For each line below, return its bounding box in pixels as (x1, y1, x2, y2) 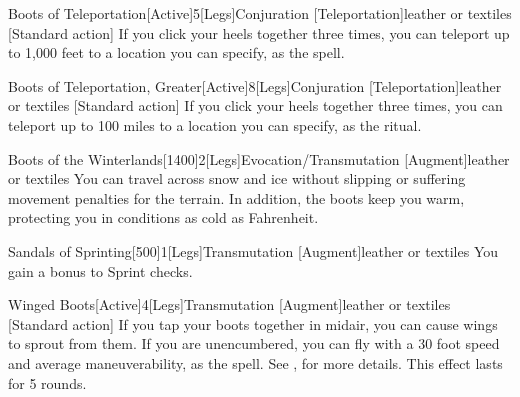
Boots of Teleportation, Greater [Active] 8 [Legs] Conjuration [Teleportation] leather (8, 75, 502, 96)
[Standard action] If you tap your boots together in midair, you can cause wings (8, 313, 498, 334)
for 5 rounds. (8, 372, 87, 393)
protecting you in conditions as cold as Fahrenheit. (8, 207, 319, 228)
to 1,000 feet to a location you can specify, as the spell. (8, 42, 345, 63)
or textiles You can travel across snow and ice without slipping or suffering (8, 168, 466, 189)
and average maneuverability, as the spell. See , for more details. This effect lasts (8, 352, 503, 373)
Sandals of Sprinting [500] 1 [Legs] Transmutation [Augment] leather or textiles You (8, 240, 499, 261)
